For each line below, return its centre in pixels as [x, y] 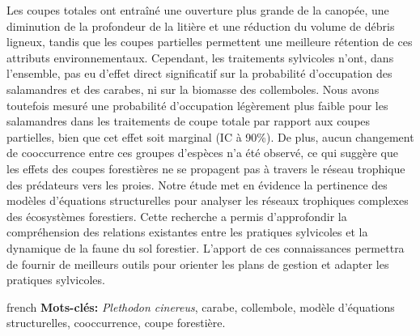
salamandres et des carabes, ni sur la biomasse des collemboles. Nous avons [193, 89]
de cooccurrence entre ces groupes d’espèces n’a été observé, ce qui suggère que [202, 153]
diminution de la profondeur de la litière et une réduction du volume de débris [201, 26]
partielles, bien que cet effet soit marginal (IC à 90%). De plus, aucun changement [210, 136]
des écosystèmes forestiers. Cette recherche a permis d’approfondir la [177, 216]
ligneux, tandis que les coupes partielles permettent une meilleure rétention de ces [210, 42]
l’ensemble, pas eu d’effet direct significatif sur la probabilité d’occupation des [199, 73]
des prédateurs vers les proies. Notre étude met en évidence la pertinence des [197, 184]
